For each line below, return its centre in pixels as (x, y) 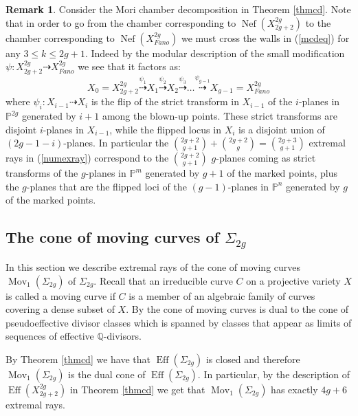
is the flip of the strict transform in (165, 101)
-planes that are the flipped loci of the (107, 186)
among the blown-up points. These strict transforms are (220, 116)
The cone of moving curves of (112, 237)
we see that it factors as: (129, 66)
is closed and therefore (253, 359)
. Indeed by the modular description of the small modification (215, 53)
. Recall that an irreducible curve (163, 280)
